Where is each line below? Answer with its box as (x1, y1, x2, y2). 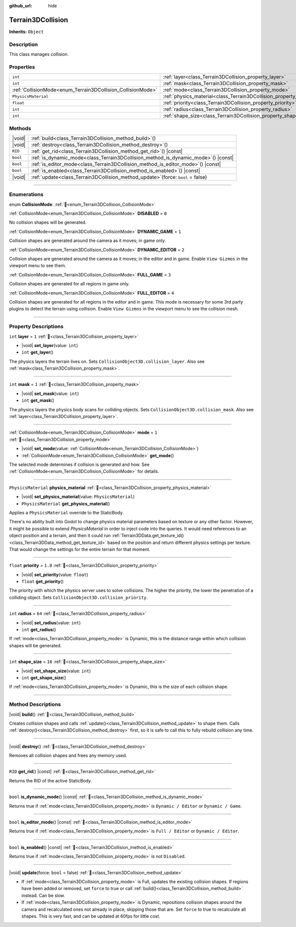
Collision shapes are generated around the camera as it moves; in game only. (9, 237, 166, 244)
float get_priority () (21, 579, 64, 584)
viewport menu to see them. (9, 263, 67, 269)
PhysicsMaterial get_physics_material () (21, 501, 111, 506)
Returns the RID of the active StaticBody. (9, 777, 92, 783)
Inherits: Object (9, 29, 44, 35)
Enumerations (9, 191, 44, 198)
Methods (9, 125, 32, 132)
